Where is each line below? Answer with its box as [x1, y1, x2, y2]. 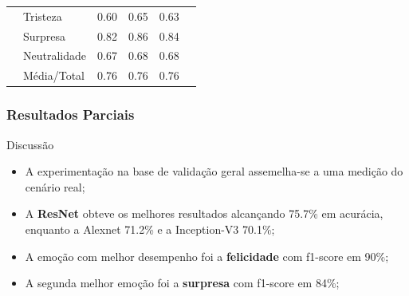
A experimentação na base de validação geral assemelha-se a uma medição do [25, 163, 403, 180]
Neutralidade [23, 47, 87, 64]
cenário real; [25, 178, 85, 195]
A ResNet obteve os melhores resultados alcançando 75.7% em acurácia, [25, 205, 383, 222]
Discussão [6, 136, 54, 152]
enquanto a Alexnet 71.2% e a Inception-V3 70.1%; [25, 220, 275, 237]
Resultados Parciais [6, 105, 135, 124]
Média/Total [23, 67, 85, 84]
